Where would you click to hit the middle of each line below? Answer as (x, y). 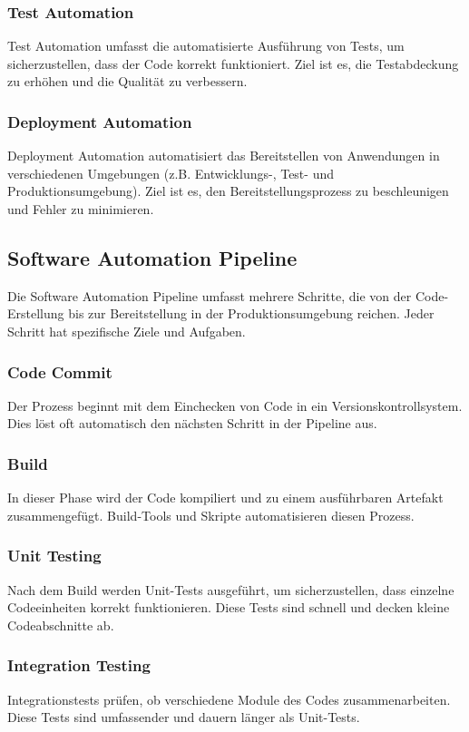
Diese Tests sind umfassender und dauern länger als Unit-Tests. (184, 717)
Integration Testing (79, 665)
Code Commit (60, 371)
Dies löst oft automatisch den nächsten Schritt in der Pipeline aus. (192, 423)
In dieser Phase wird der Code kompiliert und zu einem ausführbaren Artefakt (225, 498)
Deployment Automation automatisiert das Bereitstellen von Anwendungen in (224, 156)
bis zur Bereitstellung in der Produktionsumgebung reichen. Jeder (251, 313)
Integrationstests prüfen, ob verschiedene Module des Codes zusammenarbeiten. (229, 699)
